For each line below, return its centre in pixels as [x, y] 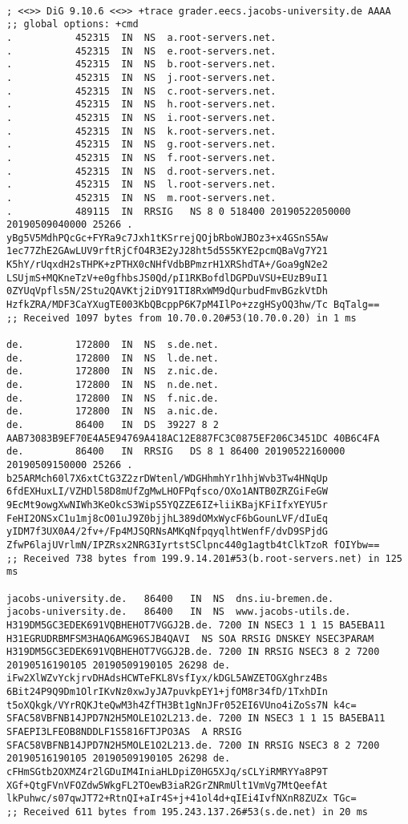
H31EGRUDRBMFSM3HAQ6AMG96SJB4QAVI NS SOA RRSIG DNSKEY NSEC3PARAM [190, 638]
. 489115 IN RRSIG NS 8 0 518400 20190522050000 [179, 211]
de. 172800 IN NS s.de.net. [113, 345]
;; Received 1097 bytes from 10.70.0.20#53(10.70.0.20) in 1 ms [182, 318]
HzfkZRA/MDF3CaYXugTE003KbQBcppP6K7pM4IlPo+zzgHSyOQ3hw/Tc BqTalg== [193, 305]
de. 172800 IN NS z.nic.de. [113, 372]
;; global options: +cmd [73, 24]
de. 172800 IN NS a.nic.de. [113, 412]
